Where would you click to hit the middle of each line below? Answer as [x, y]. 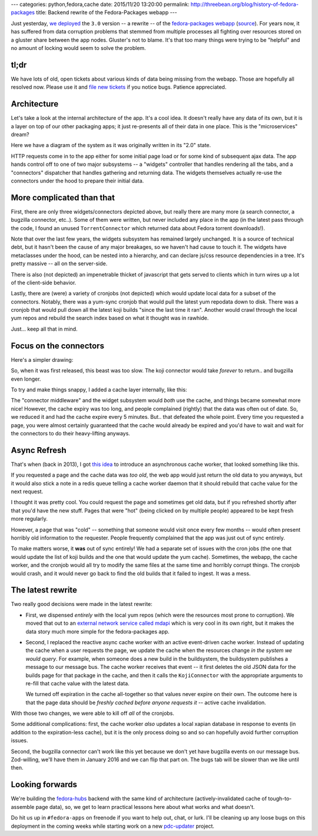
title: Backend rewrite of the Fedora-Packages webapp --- [107, 12]
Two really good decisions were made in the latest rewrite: [82, 604]
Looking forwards [44, 785]
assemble [23, 807]
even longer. [26, 379]
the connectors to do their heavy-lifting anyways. [71, 433]
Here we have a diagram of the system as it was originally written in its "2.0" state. [111, 145]
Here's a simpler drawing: [42, 359]
